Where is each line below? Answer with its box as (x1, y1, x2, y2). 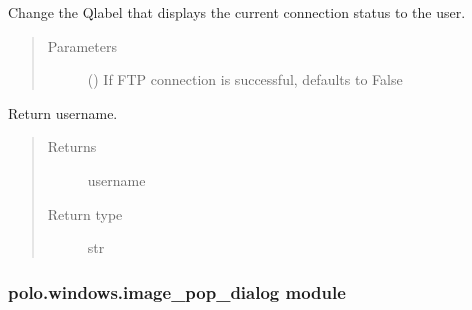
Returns (47, 136, 97, 157)
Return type (47, 203, 123, 224)
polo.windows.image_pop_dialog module (8, 279, 346, 304)
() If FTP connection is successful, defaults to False (87, 69, 403, 90)
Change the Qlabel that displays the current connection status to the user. (8, 2, 466, 22)
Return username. (8, 102, 118, 123)
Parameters (47, 35, 117, 56)
